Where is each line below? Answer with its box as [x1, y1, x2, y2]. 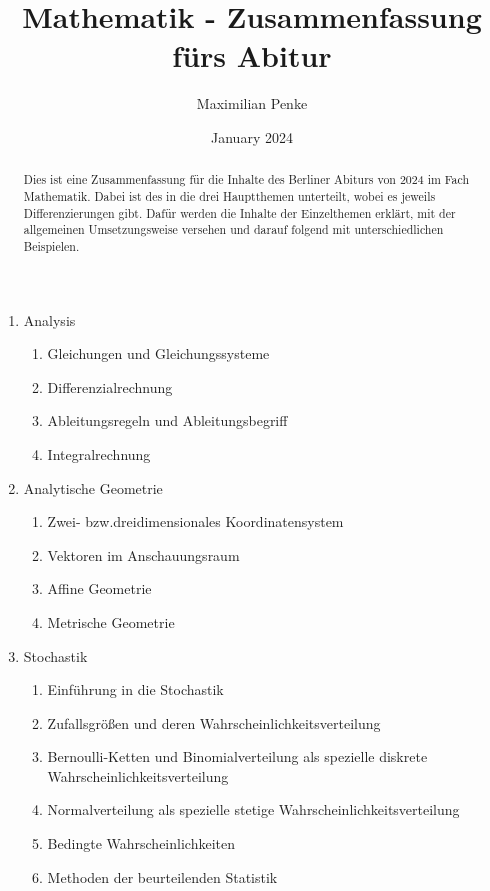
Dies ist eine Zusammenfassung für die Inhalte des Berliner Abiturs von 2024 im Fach [23, 171, 470, 188]
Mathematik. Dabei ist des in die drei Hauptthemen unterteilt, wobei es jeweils [23, 187, 436, 204]
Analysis [23, 309, 76, 330]
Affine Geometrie [47, 578, 152, 599]
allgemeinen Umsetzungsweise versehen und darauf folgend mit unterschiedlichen [23, 221, 444, 238]
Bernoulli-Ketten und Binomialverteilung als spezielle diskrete [47, 746, 428, 767]
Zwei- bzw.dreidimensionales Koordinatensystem [47, 511, 344, 532]
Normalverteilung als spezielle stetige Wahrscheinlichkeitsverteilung [47, 799, 460, 820]
